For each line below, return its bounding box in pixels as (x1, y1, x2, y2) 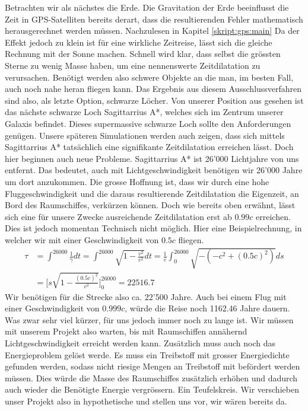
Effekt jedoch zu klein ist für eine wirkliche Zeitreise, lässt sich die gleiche (5, 36, 272, 48)
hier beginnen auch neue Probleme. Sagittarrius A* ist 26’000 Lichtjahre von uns (5, 152, 299, 164)
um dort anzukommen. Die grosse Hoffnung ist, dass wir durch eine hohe (5, 175, 269, 187)
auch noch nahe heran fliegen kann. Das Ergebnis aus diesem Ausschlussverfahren (5, 82, 302, 95)
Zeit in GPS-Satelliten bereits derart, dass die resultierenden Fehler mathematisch (5, 12, 303, 25)
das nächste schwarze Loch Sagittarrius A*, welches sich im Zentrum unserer (5, 106, 284, 118)
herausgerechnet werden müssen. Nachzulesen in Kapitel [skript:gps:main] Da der (5, 24, 300, 37)
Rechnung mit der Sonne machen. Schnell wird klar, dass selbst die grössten (5, 47, 281, 60)
